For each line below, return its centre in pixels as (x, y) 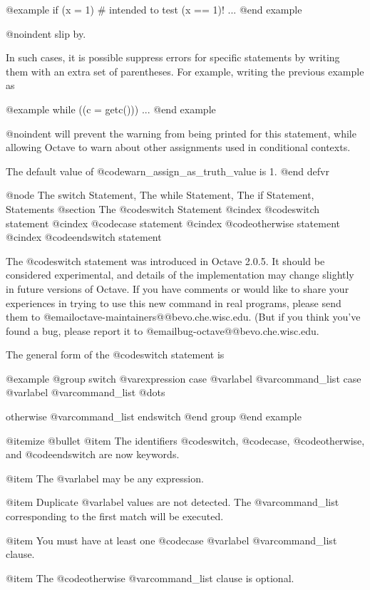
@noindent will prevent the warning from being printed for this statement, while (181, 133)
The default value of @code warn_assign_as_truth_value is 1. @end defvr (168, 171)
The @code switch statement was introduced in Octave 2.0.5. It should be (165, 260)
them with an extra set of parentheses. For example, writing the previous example (185, 71)
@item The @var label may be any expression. (105, 478)
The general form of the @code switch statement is (115, 354)
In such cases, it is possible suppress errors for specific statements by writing (173, 57)
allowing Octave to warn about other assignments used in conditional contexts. (178, 147)
